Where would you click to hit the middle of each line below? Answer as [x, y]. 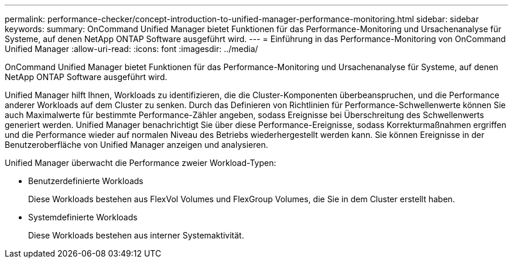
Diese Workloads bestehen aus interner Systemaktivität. [136, 235]
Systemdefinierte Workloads [83, 217]
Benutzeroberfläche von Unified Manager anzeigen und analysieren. [136, 145]
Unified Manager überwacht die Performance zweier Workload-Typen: [141, 163]
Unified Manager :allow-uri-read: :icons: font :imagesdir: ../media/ [131, 49]
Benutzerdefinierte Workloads [86, 181]
